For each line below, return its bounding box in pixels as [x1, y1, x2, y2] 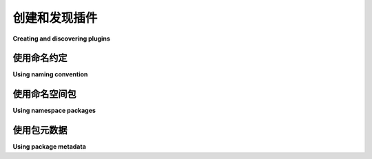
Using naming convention [12, 70, 88, 78]
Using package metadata [12, 142, 86, 151]
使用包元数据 [12, 125, 68, 136]
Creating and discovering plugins [12, 34, 110, 43]
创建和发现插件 [12, 10, 98, 25]
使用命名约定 [12, 52, 68, 64]
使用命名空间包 [12, 88, 76, 100]
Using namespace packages [12, 107, 96, 115]
